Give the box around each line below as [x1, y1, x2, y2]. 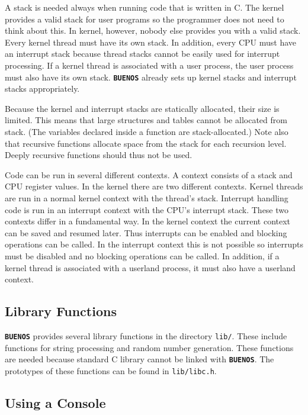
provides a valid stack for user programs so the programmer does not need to [5, 12, 284, 25]
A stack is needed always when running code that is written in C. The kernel [5, 1, 284, 13]
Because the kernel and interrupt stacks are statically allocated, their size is [5, 102, 280, 114]
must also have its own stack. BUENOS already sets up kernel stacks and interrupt [5, 70, 297, 83]
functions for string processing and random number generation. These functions [5, 341, 294, 353]
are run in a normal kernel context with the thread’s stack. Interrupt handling [5, 191, 288, 204]
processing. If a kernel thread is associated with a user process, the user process [5, 59, 294, 71]
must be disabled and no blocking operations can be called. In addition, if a [5, 249, 280, 262]
